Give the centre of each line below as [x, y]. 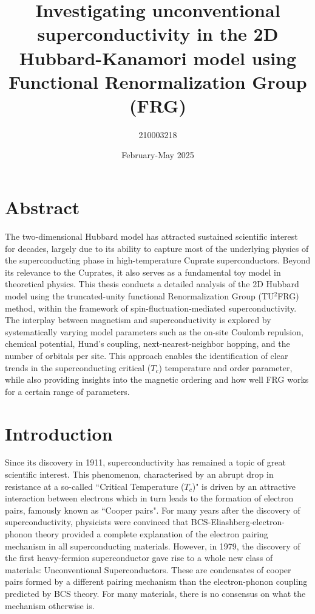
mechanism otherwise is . [50, 605]
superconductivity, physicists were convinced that [97, 522]
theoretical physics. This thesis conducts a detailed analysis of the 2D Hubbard [152, 284]
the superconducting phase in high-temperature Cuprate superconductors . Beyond [158, 260]
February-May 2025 [158, 155]
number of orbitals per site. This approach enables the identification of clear [147, 355]
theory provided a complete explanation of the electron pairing [151, 534]
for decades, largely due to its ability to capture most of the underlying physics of [157, 248]
